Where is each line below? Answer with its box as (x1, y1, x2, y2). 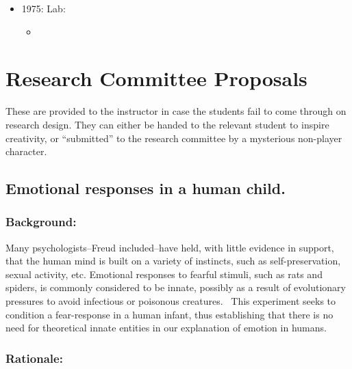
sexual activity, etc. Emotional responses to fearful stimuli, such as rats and (5, 266, 323, 281)
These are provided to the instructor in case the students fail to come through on (5, 104, 347, 118)
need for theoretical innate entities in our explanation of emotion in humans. (5, 320, 327, 335)
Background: (5, 213, 77, 230)
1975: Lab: (21, 1, 66, 15)
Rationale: (5, 349, 63, 366)
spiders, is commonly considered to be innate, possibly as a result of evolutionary (5, 280, 346, 295)
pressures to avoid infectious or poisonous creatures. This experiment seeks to (5, 294, 336, 308)
